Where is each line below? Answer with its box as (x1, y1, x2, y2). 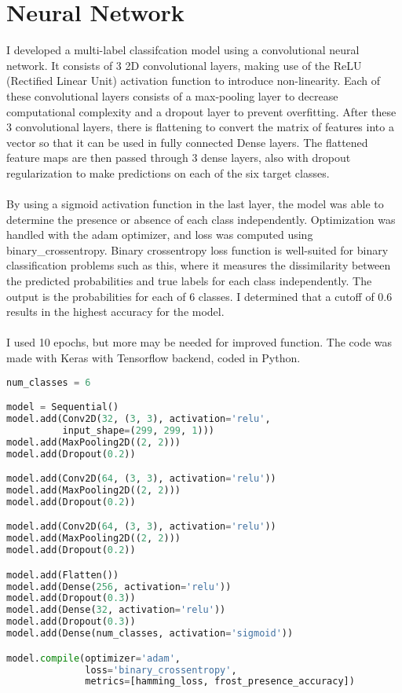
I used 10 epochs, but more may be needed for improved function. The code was (6, 334, 393, 350)
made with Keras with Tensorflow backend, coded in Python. (6, 350, 301, 365)
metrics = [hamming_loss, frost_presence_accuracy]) (85, 676, 355, 687)
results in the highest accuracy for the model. (6, 303, 225, 320)
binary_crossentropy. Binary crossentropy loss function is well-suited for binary (6, 241, 389, 258)
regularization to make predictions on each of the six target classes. (6, 164, 330, 181)
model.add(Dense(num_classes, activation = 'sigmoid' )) (6, 628, 294, 640)
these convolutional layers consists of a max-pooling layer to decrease (6, 87, 338, 104)
